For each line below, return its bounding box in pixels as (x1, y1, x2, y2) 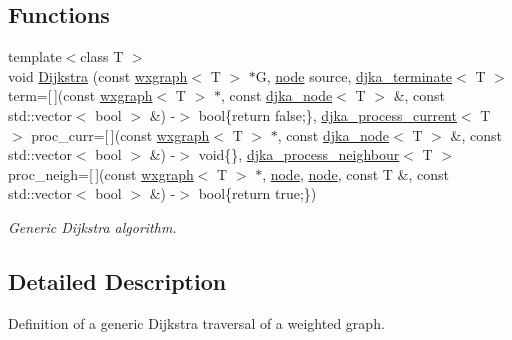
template (8, 46, 62, 67)
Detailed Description (8, 265, 227, 296)
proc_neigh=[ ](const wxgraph (8, 163, 194, 184)
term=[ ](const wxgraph (8, 85, 153, 106)
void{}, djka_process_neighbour (198, 144, 400, 165)
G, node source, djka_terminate (255, 65, 453, 86)
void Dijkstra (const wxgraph (8, 65, 188, 86)
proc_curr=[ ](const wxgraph (31, 124, 210, 145)
